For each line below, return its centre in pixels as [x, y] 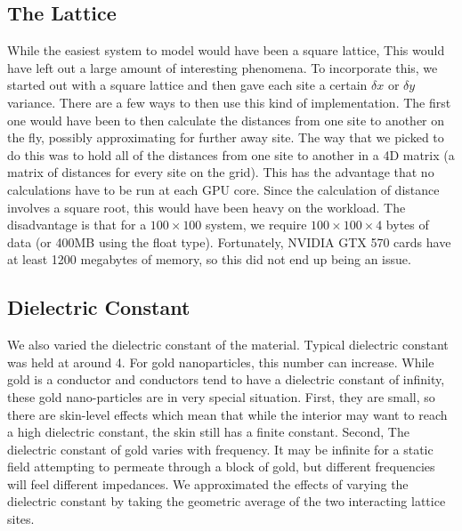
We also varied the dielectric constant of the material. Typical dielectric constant [228, 345]
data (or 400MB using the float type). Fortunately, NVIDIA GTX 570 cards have [229, 241]
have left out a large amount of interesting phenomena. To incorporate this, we [223, 67]
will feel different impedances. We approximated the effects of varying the [208, 483]
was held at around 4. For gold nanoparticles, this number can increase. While [221, 362]
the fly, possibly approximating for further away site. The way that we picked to [226, 137]
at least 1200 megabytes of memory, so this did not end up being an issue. [209, 259]
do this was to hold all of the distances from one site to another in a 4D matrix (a [231, 154]
